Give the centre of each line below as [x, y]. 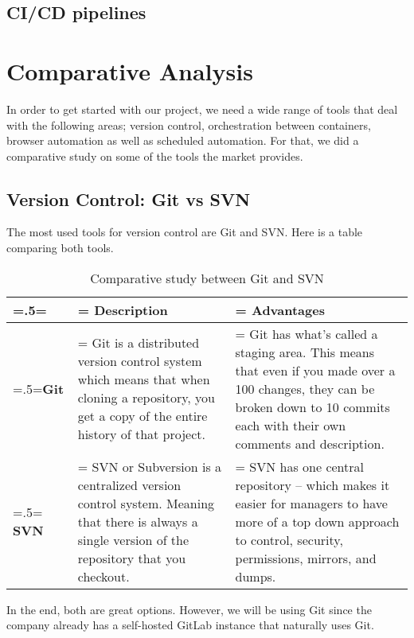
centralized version [129, 484]
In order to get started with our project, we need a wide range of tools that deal [202, 109]
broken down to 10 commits [312, 407]
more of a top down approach [317, 521]
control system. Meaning [146, 503]
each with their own [291, 425]
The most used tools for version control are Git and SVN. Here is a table [185, 232]
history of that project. [141, 434]
